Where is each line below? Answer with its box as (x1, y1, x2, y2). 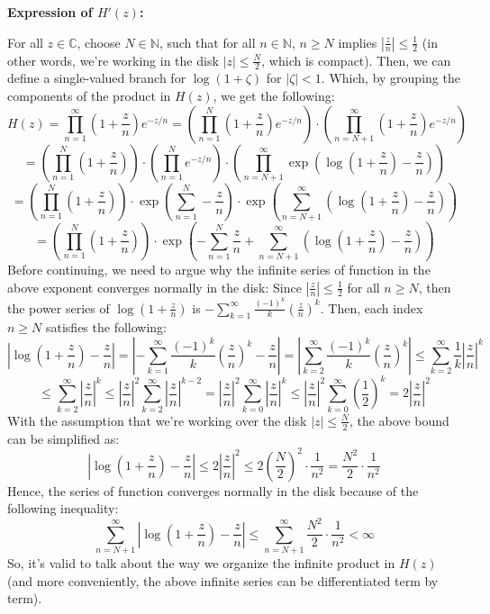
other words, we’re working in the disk (7, 50, 219, 69)
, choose (77, 32, 121, 51)
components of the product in (7, 86, 171, 105)
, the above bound (349, 411, 449, 429)
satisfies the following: (45, 318, 167, 337)
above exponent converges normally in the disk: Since (7, 277, 302, 296)
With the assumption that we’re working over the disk (7, 411, 307, 429)
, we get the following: (213, 86, 335, 105)
